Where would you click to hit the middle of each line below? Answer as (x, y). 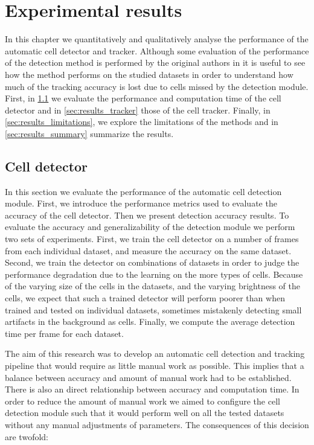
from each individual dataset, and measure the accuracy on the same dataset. (148, 250)
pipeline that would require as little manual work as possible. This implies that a (155, 365)
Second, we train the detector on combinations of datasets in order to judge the (152, 262)
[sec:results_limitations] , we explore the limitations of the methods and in (142, 122)
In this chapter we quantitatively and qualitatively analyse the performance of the (157, 39)
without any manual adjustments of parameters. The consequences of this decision (157, 424)
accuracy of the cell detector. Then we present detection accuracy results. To (147, 215)
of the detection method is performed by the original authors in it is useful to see (155, 62)
